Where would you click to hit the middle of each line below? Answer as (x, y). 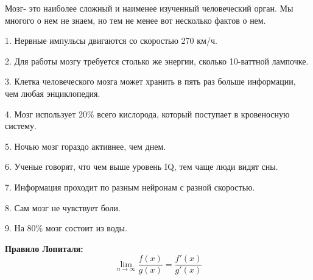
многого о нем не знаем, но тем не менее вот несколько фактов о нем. (135, 20)
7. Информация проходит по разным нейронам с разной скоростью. (130, 187)
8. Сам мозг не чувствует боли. (63, 207)
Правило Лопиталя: (44, 248)
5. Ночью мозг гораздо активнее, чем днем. (86, 146)
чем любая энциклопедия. (53, 93)
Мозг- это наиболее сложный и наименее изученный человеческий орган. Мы (149, 8)
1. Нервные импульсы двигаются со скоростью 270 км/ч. (111, 40)
